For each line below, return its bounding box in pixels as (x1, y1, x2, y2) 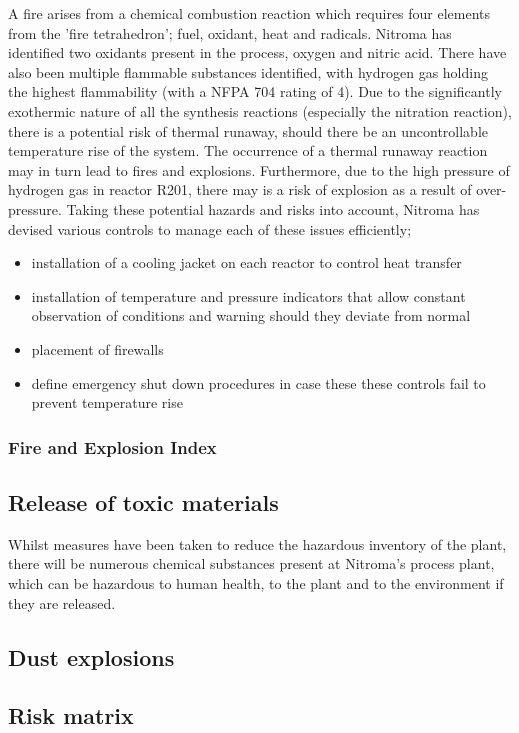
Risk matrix (8, 700, 134, 731)
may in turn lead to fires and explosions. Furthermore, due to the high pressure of (8, 159, 510, 180)
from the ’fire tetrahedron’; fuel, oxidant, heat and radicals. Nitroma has (8, 22, 452, 43)
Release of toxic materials (8, 486, 279, 517)
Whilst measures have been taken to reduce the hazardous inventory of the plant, (8, 533, 507, 554)
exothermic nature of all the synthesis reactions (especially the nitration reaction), (8, 100, 512, 121)
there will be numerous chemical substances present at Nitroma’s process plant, (8, 553, 495, 574)
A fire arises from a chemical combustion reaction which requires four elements (8, 3, 491, 23)
